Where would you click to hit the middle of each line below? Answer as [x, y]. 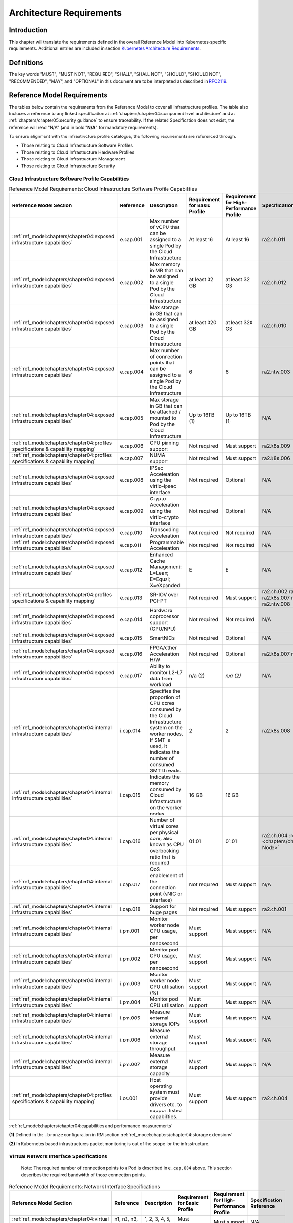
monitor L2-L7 [166, 673]
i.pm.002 [130, 959]
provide [159, 1098]
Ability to [160, 666]
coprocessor [164, 616]
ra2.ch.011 [274, 240]
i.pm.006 [130, 1040]
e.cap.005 [132, 418]
